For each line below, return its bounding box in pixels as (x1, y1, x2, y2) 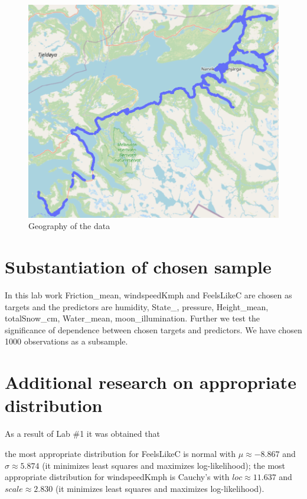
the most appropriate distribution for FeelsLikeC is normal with (5, 447, 236, 459)
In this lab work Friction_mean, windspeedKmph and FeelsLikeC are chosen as (5, 289, 292, 301)
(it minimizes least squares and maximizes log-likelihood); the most (42, 459, 286, 471)
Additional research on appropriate (5, 370, 296, 394)
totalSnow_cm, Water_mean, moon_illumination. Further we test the (5, 312, 260, 324)
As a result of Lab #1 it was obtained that (5, 427, 160, 440)
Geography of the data (28, 220, 110, 232)
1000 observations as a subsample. (5, 335, 128, 347)
